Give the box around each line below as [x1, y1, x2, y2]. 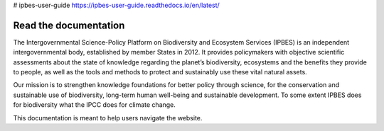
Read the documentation [13, 19, 125, 31]
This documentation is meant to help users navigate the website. [13, 113, 203, 122]
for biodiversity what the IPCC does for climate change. [13, 101, 176, 109]
